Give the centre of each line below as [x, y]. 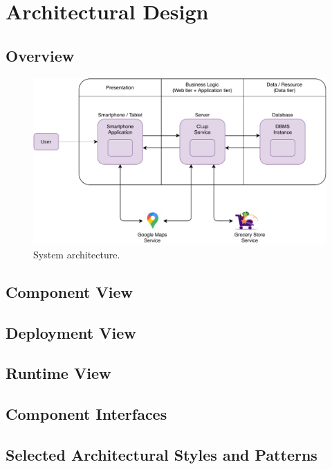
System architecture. [77, 254]
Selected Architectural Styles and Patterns [162, 454]
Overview [40, 55]
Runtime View [58, 373]
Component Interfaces [86, 414]
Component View [69, 291]
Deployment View [71, 332]
